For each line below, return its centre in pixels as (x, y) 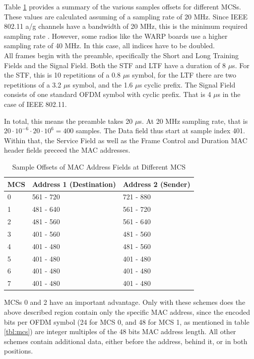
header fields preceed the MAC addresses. (67, 150)
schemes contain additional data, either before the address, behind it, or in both (126, 341)
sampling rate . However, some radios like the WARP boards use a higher (116, 36)
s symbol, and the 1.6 (100, 84)
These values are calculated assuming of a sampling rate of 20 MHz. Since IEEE (126, 16)
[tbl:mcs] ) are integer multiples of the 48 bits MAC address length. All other (120, 331)
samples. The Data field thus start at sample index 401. (160, 131)
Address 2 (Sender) (157, 184)
